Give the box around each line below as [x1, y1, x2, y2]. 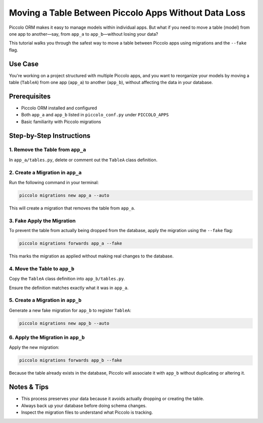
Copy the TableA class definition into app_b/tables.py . [9, 276, 125, 282]
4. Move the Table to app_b [9, 265, 75, 272]
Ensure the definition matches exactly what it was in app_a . [9, 285, 129, 291]
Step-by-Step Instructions [9, 131, 91, 140]
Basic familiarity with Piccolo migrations [21, 119, 101, 125]
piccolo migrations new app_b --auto [19, 320, 110, 326]
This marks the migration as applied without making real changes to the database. [9, 253, 174, 259]
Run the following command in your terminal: [9, 180, 99, 185]
